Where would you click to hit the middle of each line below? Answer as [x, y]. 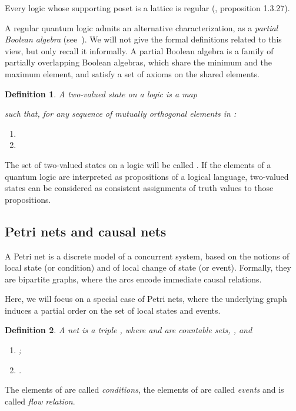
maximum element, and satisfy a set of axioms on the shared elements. [132, 73]
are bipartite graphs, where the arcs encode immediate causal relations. [133, 279]
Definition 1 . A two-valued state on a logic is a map [101, 93]
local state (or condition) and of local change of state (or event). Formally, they [148, 267]
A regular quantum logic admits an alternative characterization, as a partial [142, 27]
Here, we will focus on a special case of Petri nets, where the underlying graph [146, 299]
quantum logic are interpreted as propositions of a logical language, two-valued [147, 176]
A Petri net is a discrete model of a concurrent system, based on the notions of [147, 256]
